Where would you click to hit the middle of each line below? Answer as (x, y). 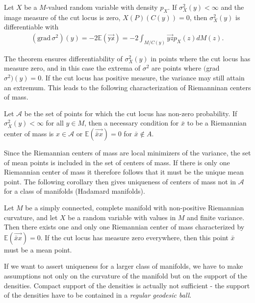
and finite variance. (216, 217)
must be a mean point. (38, 249)
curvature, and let (31, 217)
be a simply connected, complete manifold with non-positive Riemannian (135, 207)
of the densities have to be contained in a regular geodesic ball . (98, 295)
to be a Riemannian (217, 123)
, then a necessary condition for (132, 123)
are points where (176, 68)
